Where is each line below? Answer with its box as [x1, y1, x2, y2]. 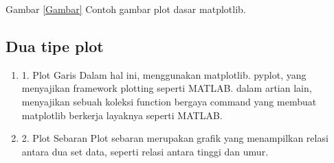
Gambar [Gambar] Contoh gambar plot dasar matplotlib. [5, 2, 246, 16]
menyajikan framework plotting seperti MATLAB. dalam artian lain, [21, 81, 312, 95]
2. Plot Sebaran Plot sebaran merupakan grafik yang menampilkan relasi [21, 131, 329, 145]
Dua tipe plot [5, 35, 104, 56]
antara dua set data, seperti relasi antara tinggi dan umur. [21, 144, 269, 158]
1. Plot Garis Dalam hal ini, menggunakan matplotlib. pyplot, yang [21, 67, 307, 81]
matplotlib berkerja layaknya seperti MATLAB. [21, 108, 223, 122]
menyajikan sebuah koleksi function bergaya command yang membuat [21, 94, 317, 108]
